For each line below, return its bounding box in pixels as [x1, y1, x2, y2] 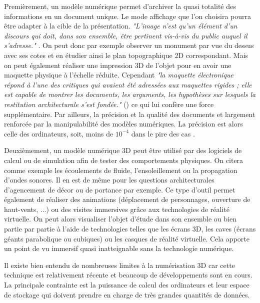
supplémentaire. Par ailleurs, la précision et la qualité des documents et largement [4, 108, 255, 119]
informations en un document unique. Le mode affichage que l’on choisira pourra [4, 10, 251, 21]
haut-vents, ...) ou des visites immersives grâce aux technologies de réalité [4, 203, 229, 214]
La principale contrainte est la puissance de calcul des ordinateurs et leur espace [4, 279, 249, 290]
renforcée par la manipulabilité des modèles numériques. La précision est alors [4, 118, 243, 129]
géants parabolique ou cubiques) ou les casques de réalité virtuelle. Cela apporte [4, 233, 249, 243]
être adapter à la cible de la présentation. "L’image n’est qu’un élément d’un [4, 20, 237, 31]
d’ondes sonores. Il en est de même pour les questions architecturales [4, 174, 214, 185]
